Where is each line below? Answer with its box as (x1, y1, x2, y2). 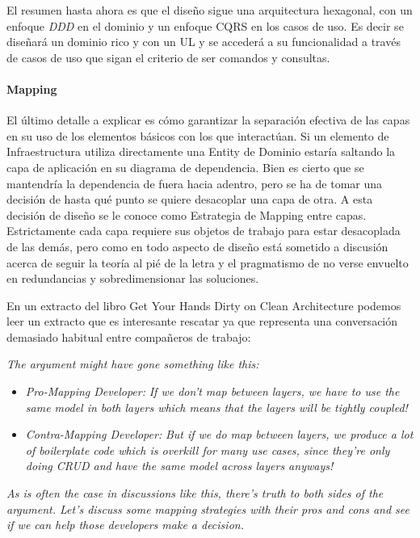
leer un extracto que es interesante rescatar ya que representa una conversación (6, 313, 398, 330)
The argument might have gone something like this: (6, 355, 259, 372)
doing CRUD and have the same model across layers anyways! (25, 457, 334, 474)
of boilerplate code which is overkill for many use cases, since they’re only (25, 441, 390, 458)
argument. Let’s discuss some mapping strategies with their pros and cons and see (6, 500, 410, 517)
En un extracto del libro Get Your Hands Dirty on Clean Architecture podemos (6, 296, 401, 313)
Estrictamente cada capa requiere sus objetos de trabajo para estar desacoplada (6, 222, 401, 239)
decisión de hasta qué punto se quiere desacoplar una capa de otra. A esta (6, 191, 373, 208)
